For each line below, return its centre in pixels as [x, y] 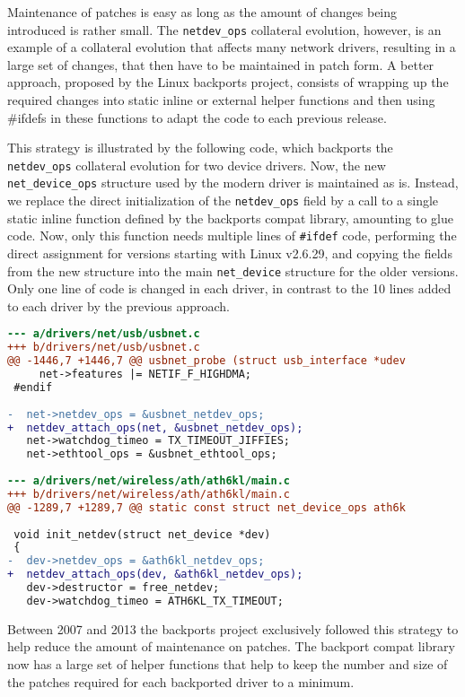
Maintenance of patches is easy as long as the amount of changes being [202, 12]
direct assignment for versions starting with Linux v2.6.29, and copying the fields [230, 253]
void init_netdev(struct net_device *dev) [142, 534]
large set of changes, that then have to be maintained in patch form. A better [221, 64]
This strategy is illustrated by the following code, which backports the [200, 148]
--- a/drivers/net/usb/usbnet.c [104, 334]
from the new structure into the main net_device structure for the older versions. [233, 270]
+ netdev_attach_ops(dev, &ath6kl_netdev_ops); [155, 575]
